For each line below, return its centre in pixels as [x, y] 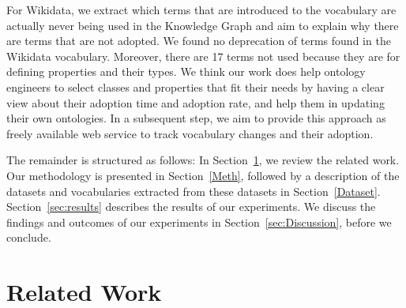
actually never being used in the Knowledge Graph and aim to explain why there [203, 25]
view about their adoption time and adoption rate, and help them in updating [195, 102]
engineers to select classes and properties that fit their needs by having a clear [195, 86]
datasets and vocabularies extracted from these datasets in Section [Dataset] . [194, 191]
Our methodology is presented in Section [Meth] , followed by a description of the [203, 175]
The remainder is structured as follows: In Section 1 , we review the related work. [203, 160]
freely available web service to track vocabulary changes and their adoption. [190, 133]
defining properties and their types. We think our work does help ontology [186, 71]
